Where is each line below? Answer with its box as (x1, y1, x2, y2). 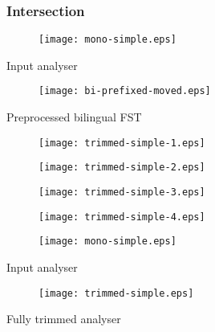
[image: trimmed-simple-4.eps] (39, 211, 205, 223)
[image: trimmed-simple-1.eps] (39, 137, 205, 149)
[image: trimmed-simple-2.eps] (39, 162, 205, 174)
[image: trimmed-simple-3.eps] (39, 186, 205, 199)
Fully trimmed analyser (6, 310, 121, 327)
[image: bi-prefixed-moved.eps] (39, 85, 211, 97)
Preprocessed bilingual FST (6, 109, 142, 125)
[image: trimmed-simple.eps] (39, 287, 194, 299)
